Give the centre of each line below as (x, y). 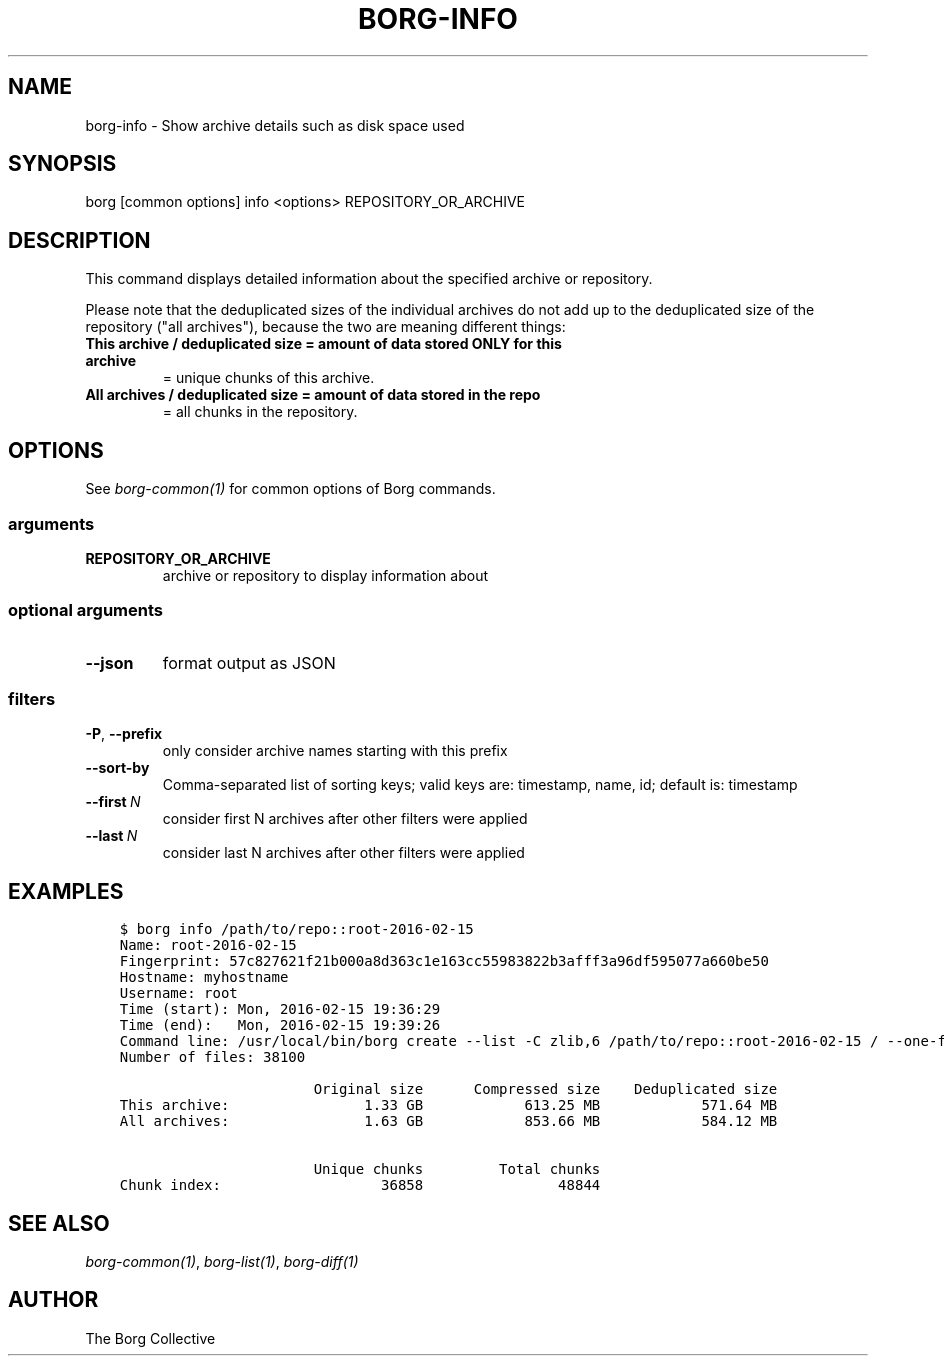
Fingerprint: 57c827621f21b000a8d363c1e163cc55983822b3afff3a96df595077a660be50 (444, 961)
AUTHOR (53, 1300)
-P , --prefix (124, 734)
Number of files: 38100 (212, 1057)
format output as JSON (249, 662)
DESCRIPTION (79, 240)
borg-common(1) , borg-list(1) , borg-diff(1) (222, 1262)
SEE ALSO (59, 1223)
